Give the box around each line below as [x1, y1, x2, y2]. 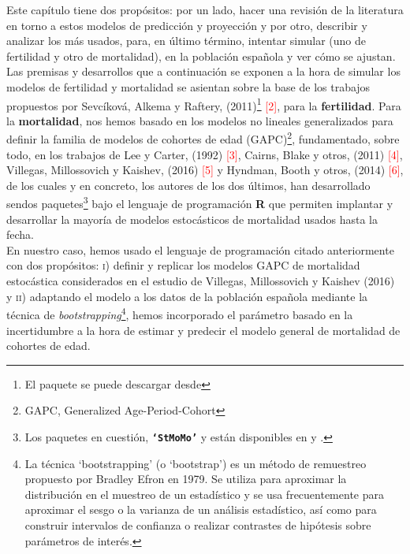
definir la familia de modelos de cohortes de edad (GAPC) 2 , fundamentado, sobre [6, 128, 400, 147]
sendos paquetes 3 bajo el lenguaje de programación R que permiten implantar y [6, 193, 393, 212]
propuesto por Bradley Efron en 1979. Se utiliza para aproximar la [24, 470, 347, 487]
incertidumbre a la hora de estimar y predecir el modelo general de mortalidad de [6, 322, 401, 338]
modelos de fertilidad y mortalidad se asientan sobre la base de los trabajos [6, 78, 371, 95]
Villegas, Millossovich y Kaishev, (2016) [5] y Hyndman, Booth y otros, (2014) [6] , [6, 162, 404, 178]
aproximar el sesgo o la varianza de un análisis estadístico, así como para [24, 501, 377, 518]
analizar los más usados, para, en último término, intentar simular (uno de [6, 32, 366, 49]
